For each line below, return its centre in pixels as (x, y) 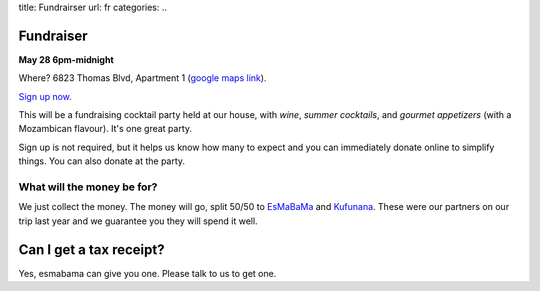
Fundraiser (53, 35)
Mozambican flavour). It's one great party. (105, 129)
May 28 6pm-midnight (66, 59)
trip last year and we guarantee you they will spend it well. (138, 221)
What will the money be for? (88, 187)
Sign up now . (45, 96)
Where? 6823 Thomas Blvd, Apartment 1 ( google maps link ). (142, 78)
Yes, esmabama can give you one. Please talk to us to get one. (147, 273)
